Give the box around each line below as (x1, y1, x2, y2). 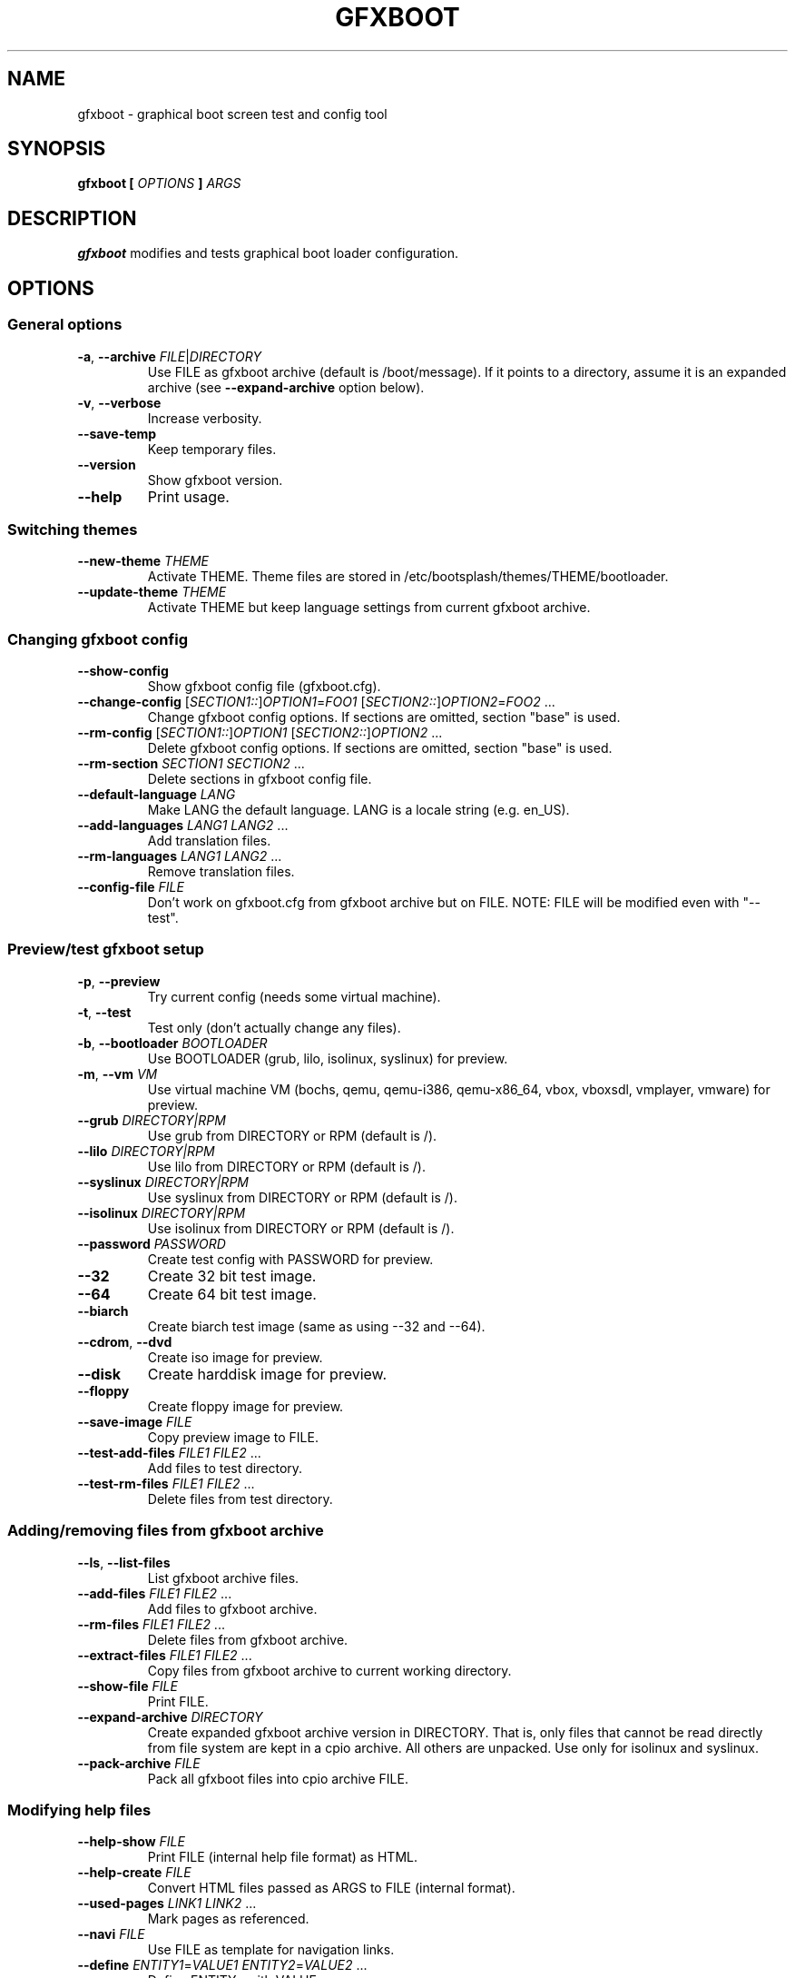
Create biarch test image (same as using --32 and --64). (147, 1318, 486, 1334)
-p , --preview (77, 973, 161, 989)
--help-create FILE (77, 1864, 191, 1881)
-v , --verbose (77, 394, 162, 410)
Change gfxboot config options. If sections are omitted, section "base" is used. (147, 709, 621, 725)
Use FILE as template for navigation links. (147, 1942, 395, 1958)
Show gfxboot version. (147, 471, 283, 488)
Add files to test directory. (147, 1459, 303, 1476)
